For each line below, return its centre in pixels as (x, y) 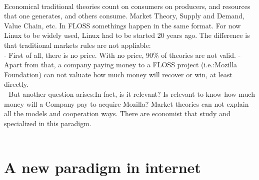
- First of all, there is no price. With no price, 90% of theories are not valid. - (122, 55)
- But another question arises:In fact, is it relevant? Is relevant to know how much (129, 93)
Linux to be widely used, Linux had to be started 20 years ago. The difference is (127, 35)
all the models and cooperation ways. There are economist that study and (117, 113)
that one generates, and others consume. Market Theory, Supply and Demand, (124, 16)
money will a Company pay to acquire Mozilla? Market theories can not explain (126, 103)
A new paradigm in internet (102, 167)
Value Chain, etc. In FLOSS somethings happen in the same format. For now (122, 25)
